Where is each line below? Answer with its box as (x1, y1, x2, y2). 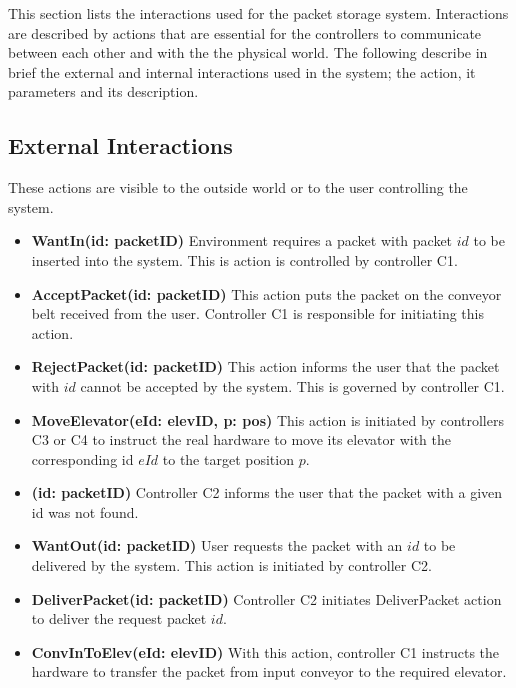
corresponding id (31, 448, 134, 469)
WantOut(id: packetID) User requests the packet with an (31, 535, 403, 556)
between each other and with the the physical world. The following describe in (8, 42, 488, 63)
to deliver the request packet (31, 608, 207, 629)
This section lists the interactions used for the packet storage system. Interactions (8, 3, 509, 23)
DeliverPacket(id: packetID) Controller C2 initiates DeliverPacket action (31, 588, 502, 609)
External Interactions (8, 130, 233, 161)
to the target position (162, 448, 294, 469)
